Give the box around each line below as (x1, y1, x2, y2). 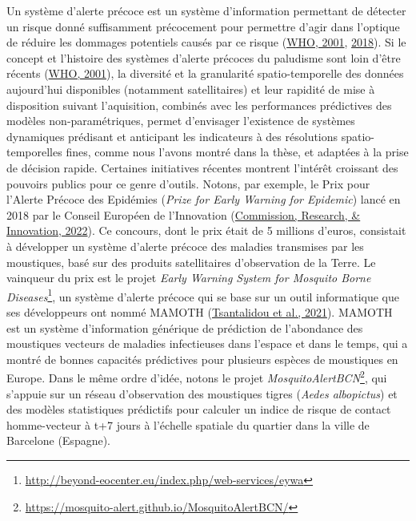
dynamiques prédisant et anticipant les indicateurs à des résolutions (6, 127, 338, 144)
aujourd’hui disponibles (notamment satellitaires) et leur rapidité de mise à (6, 80, 375, 97)
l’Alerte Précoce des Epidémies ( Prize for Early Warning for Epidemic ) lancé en (6, 191, 401, 208)
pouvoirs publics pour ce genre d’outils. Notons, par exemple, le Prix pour (6, 175, 370, 192)
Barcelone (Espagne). (6, 432, 111, 449)
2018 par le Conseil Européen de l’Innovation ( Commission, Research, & (6, 206, 361, 223)
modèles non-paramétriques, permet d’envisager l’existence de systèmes (6, 112, 355, 129)
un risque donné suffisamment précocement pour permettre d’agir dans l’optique (6, 18, 400, 34)
